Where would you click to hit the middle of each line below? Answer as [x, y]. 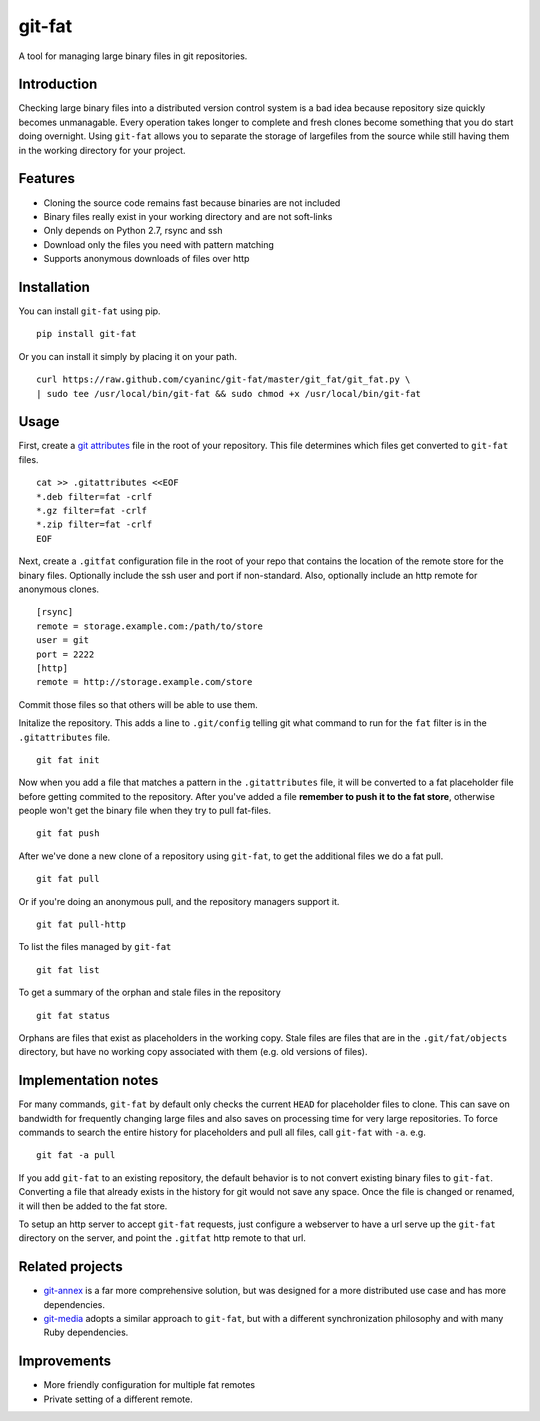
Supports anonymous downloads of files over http [146, 259]
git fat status [73, 1015]
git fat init [68, 759]
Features [46, 178]
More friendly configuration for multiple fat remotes [149, 1385]
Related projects [71, 1266]
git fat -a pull [76, 1155]
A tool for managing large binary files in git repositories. [133, 56]
